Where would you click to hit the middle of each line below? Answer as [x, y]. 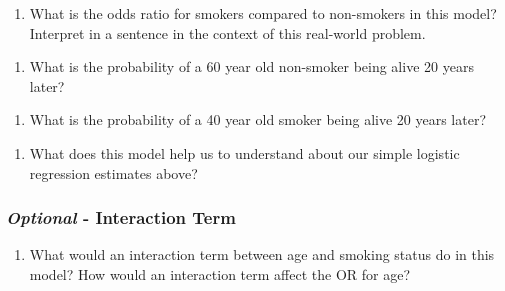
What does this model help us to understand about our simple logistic [244, 152]
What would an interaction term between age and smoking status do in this [262, 254]
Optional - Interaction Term [121, 217]
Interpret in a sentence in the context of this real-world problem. [227, 32]
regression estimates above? [113, 172]
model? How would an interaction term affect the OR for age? [220, 273]
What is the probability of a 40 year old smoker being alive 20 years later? [257, 119]
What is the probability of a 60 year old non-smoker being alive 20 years [251, 66]
